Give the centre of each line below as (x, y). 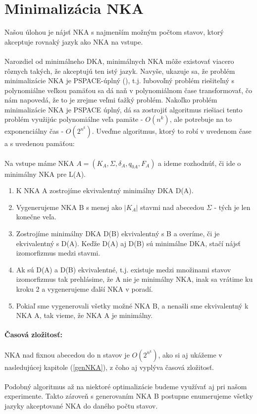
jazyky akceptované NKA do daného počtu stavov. (81, 405)
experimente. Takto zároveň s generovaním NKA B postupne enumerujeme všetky (129, 396)
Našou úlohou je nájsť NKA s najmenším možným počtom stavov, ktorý (114, 32)
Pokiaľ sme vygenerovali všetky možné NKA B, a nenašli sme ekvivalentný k (132, 305)
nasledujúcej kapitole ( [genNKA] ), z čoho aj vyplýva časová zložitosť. (109, 367)
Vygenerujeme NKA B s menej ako (69, 207)
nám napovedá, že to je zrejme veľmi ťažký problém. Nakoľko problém (111, 100)
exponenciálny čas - (34, 131)
